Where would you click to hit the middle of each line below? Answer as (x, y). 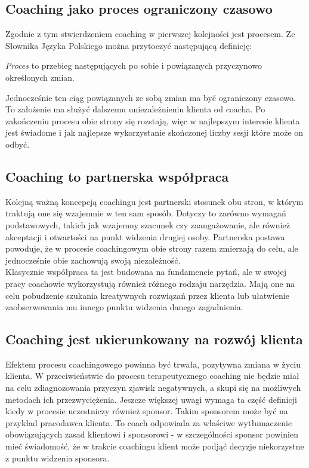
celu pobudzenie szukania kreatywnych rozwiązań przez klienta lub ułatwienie (147, 295)
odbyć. (18, 144)
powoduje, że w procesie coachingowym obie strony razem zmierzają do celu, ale (152, 248)
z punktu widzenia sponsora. (58, 458)
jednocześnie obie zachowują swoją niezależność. (93, 260)
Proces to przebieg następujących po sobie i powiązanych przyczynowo (134, 65)
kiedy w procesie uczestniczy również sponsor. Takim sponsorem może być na (147, 411)
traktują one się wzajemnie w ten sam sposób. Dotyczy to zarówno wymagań (146, 213)
